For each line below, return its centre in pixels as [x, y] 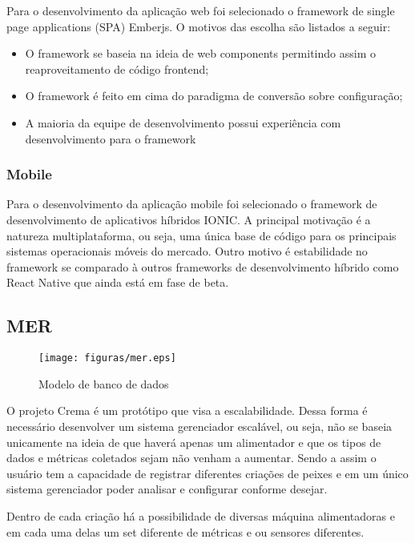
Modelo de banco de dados [104, 383]
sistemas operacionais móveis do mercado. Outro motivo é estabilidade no [187, 251]
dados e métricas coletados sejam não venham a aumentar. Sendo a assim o [191, 458]
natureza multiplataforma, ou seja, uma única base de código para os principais [201, 235]
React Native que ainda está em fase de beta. [118, 282]
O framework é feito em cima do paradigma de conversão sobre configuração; [214, 96]
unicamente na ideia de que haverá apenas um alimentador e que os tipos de [194, 442]
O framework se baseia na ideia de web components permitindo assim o [200, 53]
